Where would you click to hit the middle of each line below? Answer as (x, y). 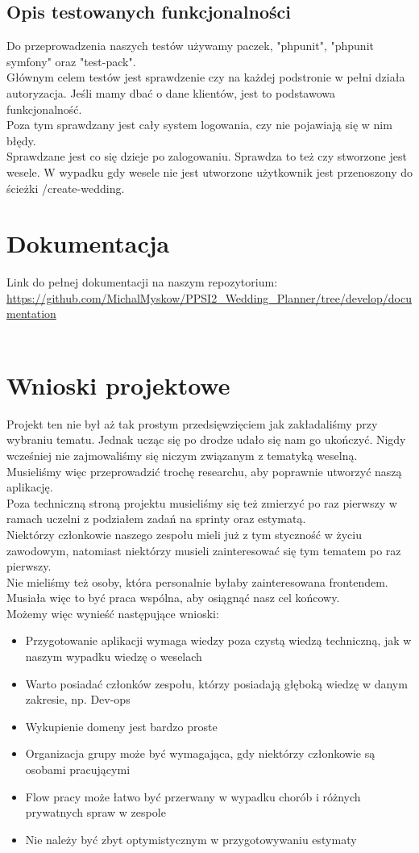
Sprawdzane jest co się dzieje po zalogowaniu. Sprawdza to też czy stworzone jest (207, 156)
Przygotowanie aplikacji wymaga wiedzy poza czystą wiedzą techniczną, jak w (218, 640)
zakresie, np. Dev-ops (78, 699)
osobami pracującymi (78, 769)
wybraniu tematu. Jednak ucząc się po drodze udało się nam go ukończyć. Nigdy (206, 439)
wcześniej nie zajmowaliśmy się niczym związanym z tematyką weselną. (182, 455)
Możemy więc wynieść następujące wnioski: (113, 613)
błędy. (21, 140)
